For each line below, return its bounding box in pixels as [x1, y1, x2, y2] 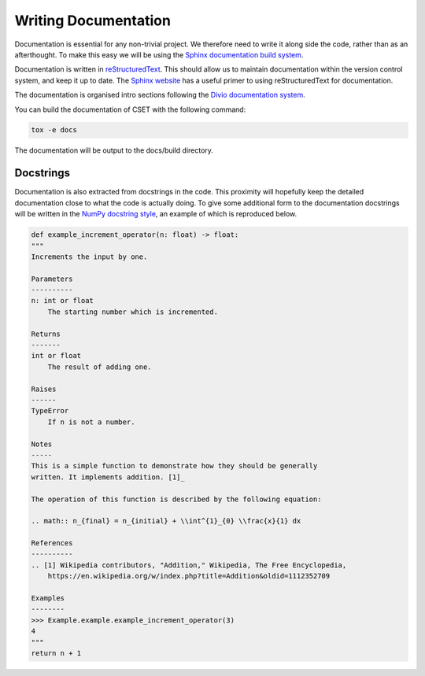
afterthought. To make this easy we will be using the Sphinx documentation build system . [14, 50, 304, 59]
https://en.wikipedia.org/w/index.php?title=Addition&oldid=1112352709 [47, 571, 331, 581]
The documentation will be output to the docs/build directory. [14, 146, 214, 155]
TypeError [31, 406, 69, 416]
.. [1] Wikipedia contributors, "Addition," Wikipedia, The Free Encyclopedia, [31, 560, 347, 570]
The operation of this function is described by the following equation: [31, 494, 322, 504]
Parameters [31, 274, 73, 283]
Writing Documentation [14, 12, 171, 29]
